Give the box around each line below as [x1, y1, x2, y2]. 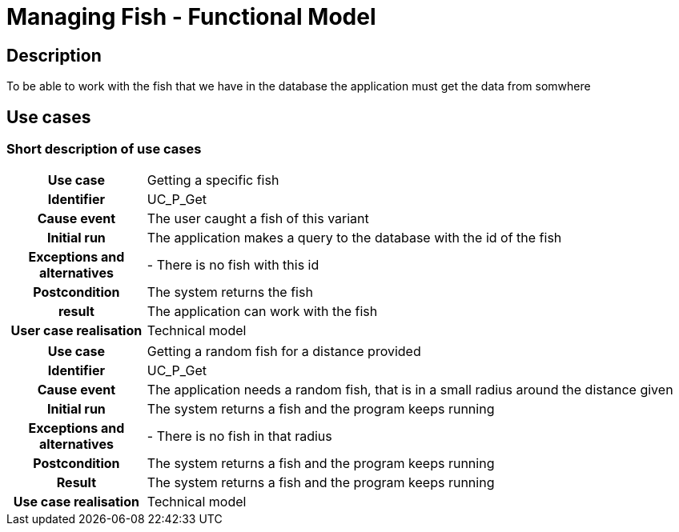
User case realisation [10, 322, 143, 339]
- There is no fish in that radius [147, 428, 332, 445]
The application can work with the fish [147, 303, 378, 320]
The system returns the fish [147, 284, 313, 301]
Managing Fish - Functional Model [6, 3, 376, 30]
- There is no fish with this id [147, 257, 319, 274]
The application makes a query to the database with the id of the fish [147, 230, 562, 246]
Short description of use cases [6, 141, 202, 158]
